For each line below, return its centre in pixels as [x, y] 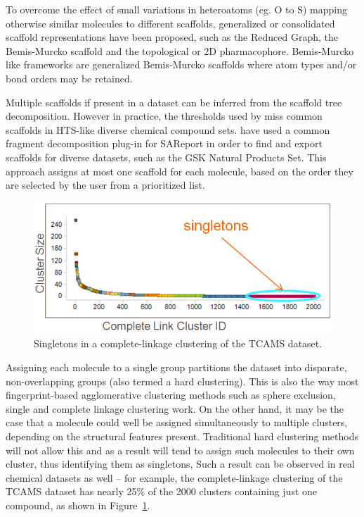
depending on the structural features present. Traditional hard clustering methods [182, 436]
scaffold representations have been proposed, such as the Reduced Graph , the [172, 37]
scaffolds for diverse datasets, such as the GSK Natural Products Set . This [166, 157]
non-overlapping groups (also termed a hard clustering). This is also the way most [182, 381]
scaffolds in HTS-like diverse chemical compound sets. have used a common [168, 129]
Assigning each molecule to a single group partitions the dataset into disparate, [176, 367]
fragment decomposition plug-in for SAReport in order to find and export [164, 143]
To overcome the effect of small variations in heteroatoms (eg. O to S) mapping [177, 9]
